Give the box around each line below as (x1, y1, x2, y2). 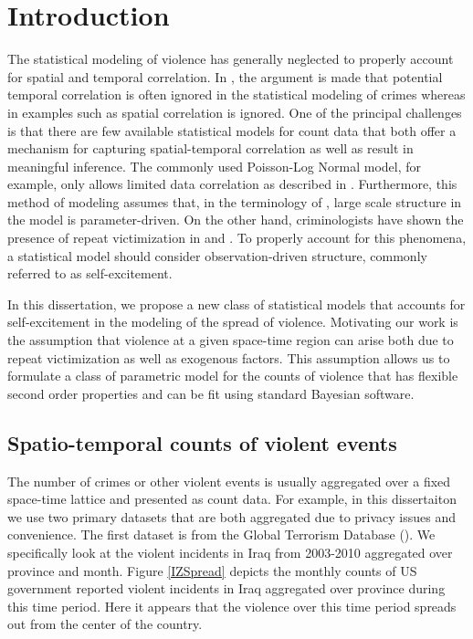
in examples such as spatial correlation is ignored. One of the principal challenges (7, 102, 462, 121)
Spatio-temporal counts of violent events (7, 428, 397, 456)
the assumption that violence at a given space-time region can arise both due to (7, 330, 454, 350)
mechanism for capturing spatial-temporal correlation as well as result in (7, 139, 414, 158)
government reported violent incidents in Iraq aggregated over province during (7, 579, 446, 598)
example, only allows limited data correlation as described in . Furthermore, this (7, 174, 457, 194)
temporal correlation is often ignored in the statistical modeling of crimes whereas (7, 85, 466, 104)
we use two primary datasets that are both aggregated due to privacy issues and (7, 507, 457, 526)
